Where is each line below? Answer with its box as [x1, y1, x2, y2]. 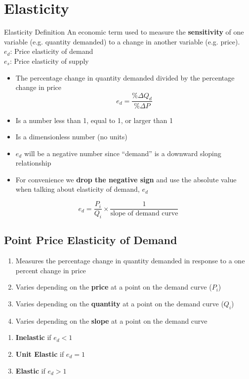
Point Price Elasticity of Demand [4, 232, 177, 248]
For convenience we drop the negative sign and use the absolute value [15, 174, 237, 184]
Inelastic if [15, 332, 51, 342]
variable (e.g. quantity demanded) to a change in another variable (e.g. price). [4, 36, 240, 46]
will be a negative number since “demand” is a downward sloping [24, 148, 221, 158]
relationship [15, 158, 51, 168]
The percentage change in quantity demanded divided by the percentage [15, 72, 235, 83]
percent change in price [15, 265, 86, 275]
